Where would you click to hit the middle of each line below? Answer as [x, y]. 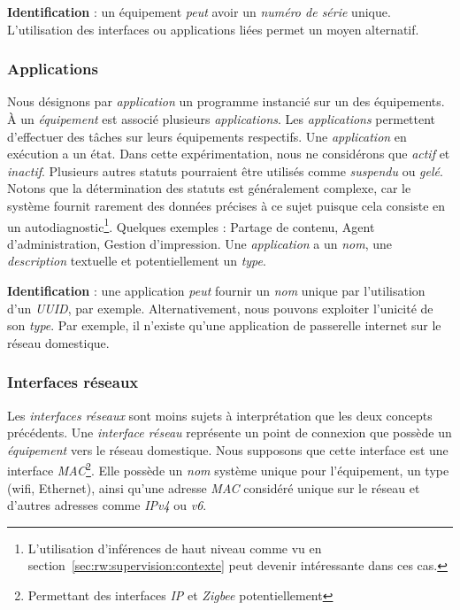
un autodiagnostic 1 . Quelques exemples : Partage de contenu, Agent [191, 225]
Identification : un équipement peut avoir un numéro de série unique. [199, 12]
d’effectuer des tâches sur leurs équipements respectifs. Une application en [207, 136]
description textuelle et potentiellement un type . [137, 261]
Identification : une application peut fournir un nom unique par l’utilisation [216, 290]
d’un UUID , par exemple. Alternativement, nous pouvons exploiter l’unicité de [220, 308]
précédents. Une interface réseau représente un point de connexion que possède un [230, 432]
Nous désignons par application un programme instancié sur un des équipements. [226, 101]
